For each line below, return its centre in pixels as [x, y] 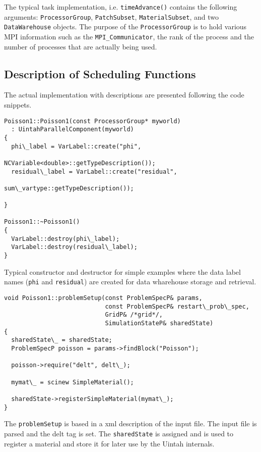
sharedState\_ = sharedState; [62, 340]
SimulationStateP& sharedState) [159, 323]
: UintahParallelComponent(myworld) [73, 130]
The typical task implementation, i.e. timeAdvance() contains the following [121, 7]
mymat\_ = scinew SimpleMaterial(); [73, 382]
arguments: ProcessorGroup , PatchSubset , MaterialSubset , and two [111, 16]
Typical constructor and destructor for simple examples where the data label [122, 271]
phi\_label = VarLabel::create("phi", [76, 146]
